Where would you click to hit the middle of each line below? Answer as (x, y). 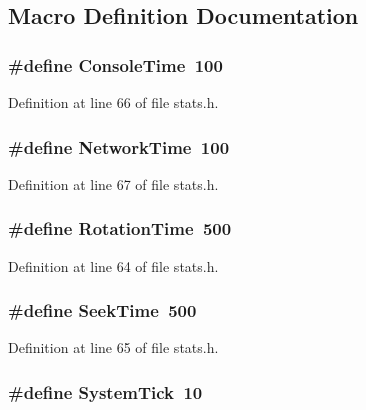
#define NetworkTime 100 (119, 146)
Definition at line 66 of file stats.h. (113, 102)
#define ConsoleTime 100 (115, 64)
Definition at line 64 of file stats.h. (113, 265)
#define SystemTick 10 (105, 391)
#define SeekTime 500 (102, 310)
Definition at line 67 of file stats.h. (113, 183)
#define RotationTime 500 (120, 228)
